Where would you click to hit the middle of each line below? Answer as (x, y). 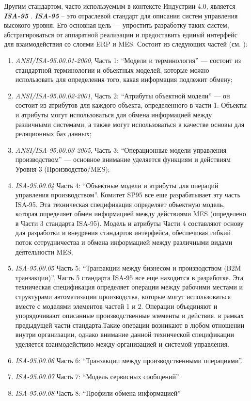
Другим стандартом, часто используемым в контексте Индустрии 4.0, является (120, 6)
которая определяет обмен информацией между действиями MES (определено (131, 214)
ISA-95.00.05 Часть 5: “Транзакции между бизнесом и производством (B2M (128, 268)
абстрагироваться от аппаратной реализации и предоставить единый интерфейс (121, 34)
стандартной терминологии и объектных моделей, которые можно (112, 70)
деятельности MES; (44, 251)
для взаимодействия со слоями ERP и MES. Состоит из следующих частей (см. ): (126, 44)
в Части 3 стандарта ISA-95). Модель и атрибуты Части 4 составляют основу (129, 223)
